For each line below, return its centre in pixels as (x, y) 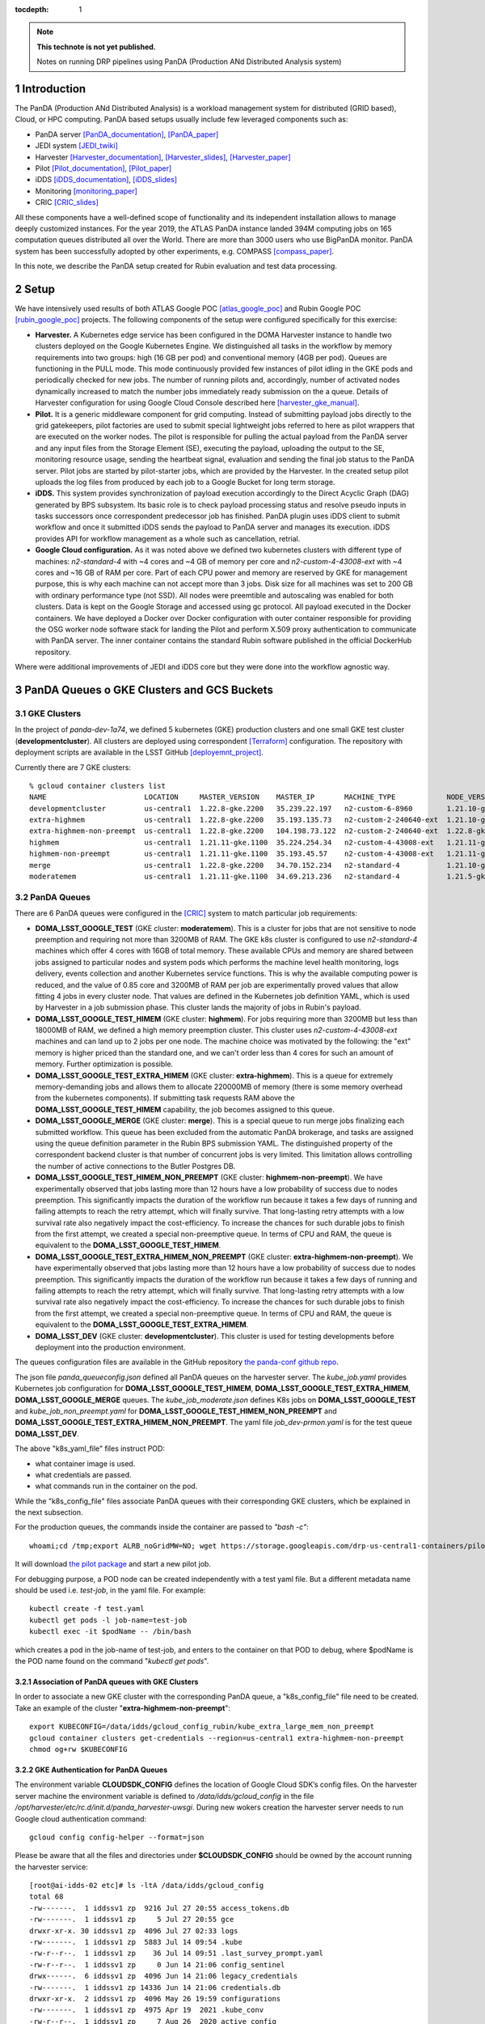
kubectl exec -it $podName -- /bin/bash (110, 1632)
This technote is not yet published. (97, 47)
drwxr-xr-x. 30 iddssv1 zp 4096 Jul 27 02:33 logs (134, 1930)
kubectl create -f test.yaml (87, 1609)
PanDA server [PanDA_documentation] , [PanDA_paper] (127, 134)
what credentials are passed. (83, 1474)
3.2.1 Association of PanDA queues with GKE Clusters (107, 1682)
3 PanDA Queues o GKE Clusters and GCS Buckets (144, 689)
